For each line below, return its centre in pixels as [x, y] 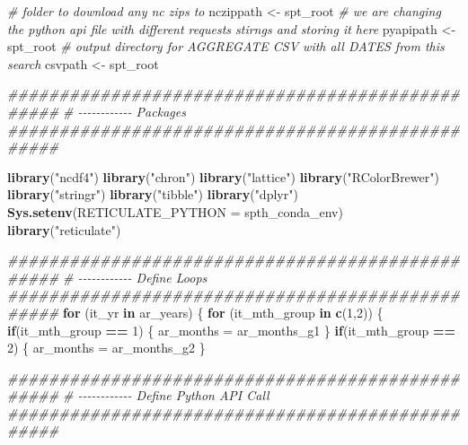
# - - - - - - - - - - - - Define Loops [135, 277]
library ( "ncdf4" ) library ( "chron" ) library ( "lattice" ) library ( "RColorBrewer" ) [223, 176]
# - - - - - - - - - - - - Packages [124, 111]
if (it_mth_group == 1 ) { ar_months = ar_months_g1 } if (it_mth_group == [231, 330]
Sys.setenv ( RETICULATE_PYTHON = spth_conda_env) [175, 211]
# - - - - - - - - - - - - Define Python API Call [166, 395]
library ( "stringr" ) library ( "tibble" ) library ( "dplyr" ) [153, 194]
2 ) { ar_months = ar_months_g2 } [106, 348]
